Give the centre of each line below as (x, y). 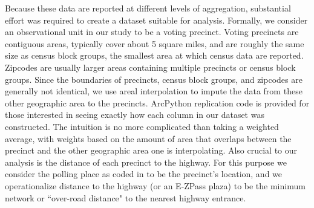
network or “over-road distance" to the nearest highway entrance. (126, 197)
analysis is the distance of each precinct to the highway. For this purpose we (146, 162)
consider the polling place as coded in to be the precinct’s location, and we (144, 174)
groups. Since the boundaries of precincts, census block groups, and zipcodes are (154, 79)
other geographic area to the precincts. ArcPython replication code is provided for (157, 102)
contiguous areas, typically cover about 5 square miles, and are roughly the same (155, 43)
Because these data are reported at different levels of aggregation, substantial (148, 8)
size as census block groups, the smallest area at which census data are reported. (154, 55)
